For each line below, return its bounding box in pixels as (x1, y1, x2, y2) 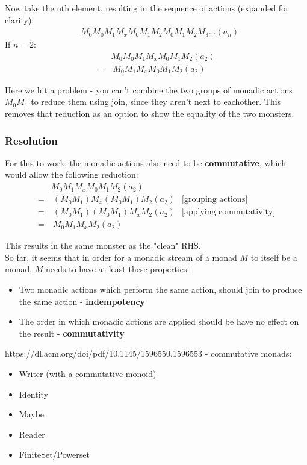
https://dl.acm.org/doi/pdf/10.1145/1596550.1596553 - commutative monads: (5, 347, 292, 360)
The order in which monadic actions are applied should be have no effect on (19, 315, 299, 328)
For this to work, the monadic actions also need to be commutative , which (5, 156, 286, 169)
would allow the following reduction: (5, 168, 138, 181)
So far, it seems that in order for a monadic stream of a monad (5, 251, 237, 263)
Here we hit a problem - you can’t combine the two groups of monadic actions (5, 83, 293, 96)
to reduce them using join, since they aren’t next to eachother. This (31, 95, 281, 108)
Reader (19, 428, 45, 440)
